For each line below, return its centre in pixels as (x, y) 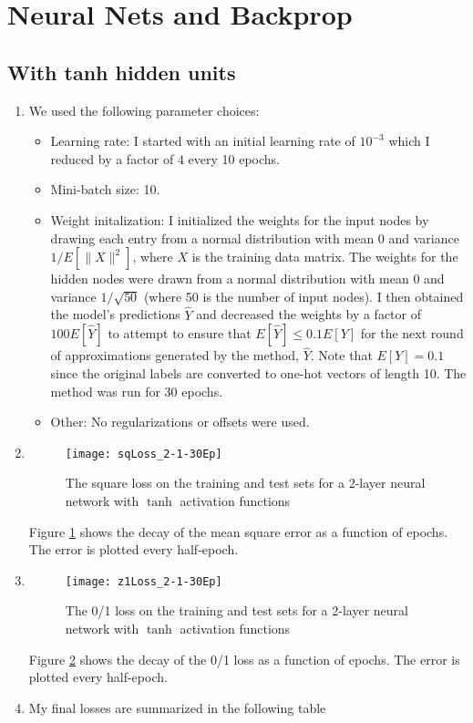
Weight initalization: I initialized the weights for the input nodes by (240, 219)
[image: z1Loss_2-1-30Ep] (144, 581)
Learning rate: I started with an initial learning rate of (203, 141)
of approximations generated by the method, (175, 355)
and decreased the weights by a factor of (308, 314)
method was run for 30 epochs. (137, 391)
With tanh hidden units (122, 72)
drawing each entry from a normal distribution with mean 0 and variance (255, 238)
